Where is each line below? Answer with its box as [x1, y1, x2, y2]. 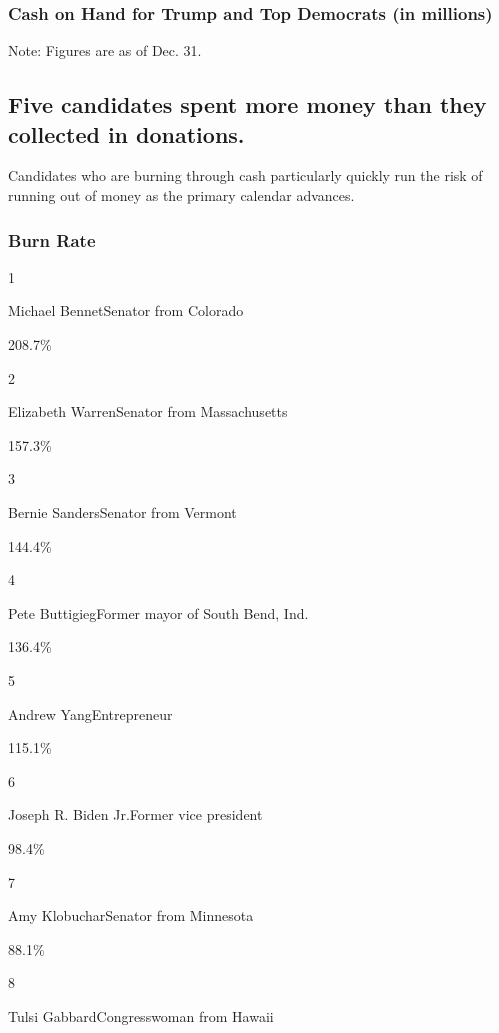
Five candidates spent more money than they [8, 89, 487, 120]
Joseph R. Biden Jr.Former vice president [8, 804, 263, 825]
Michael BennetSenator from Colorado [8, 300, 244, 321]
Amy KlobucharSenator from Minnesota [8, 905, 254, 926]
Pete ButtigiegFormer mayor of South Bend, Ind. [8, 602, 309, 623]
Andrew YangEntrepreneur [8, 703, 173, 724]
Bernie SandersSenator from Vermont [8, 501, 237, 522]
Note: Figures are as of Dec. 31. [8, 40, 202, 61]
